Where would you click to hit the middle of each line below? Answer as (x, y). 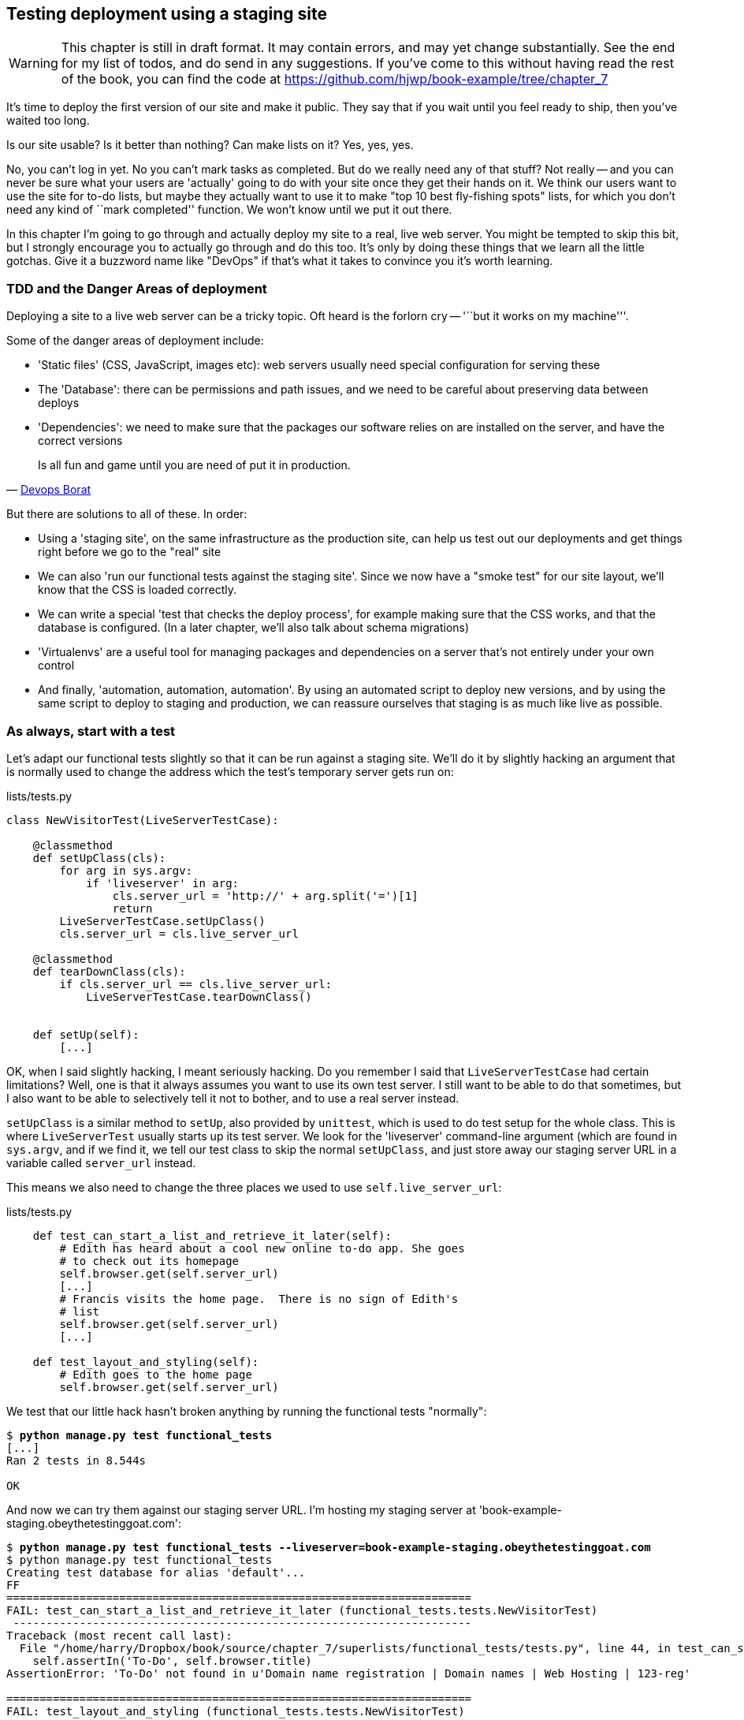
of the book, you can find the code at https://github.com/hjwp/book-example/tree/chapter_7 (335, 79)
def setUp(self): (86, 1034)
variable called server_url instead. (101, 1162)
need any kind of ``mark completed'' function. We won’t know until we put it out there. (229, 210)
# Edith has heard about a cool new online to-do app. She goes (262, 1248)
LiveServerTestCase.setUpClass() (162, 921)
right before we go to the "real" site (130, 552)
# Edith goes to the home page (156, 1374)
